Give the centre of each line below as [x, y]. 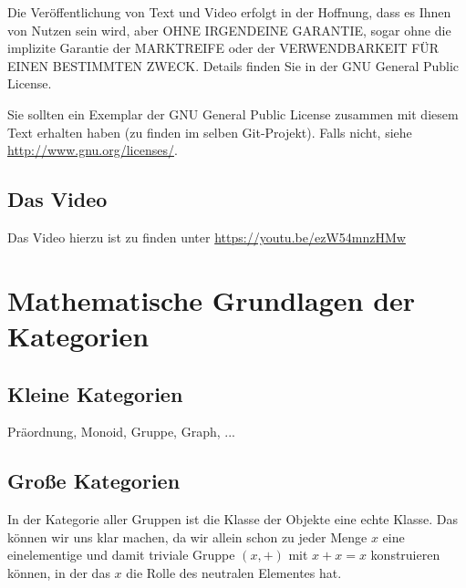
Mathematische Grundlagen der [212, 299]
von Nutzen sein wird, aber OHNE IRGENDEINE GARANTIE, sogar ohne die [229, 30]
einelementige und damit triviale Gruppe [121, 555]
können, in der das [59, 572]
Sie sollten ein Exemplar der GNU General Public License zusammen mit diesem [233, 113]
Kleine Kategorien [95, 393]
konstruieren [405, 555]
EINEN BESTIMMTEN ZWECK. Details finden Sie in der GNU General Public [233, 65]
